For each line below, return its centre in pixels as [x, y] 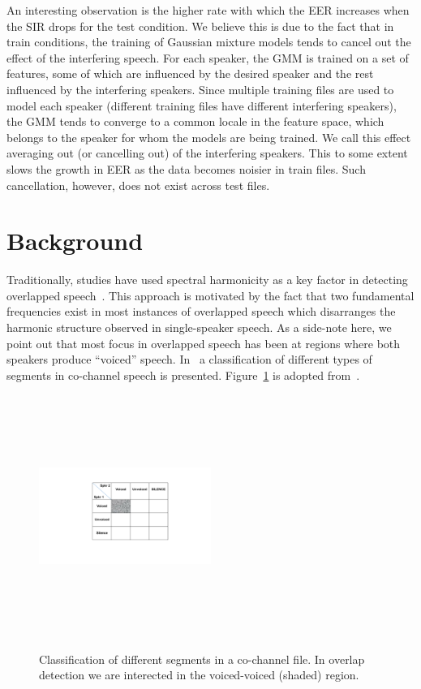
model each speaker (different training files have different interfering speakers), [202, 105]
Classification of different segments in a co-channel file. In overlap [202, 659]
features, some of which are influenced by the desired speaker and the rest [190, 73]
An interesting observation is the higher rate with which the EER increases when [208, 10]
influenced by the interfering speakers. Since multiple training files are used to [200, 89]
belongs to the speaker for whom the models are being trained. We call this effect [209, 137]
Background [75, 241]
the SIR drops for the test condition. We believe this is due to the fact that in [200, 26]
